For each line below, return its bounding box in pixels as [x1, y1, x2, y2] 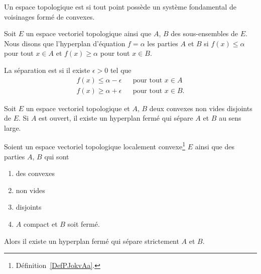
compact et [23, 219, 58, 229]
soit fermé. [67, 219, 100, 229]
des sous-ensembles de [171, 28, 238, 39]
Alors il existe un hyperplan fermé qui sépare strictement [4, 235, 179, 246]
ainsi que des [195, 141, 234, 152]
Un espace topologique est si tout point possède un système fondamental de [4, 2, 236, 12]
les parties [147, 38, 178, 48]
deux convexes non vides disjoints [149, 103, 252, 113]
